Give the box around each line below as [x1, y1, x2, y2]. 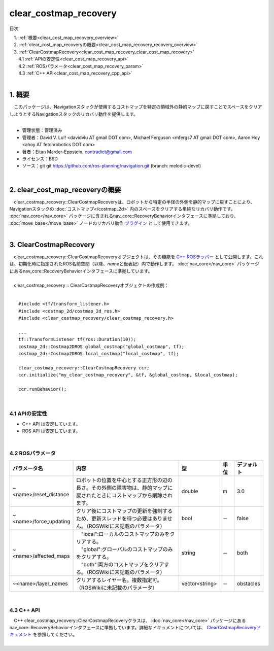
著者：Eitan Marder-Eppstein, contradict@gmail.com [22, 149, 132, 155]
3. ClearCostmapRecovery [9, 240, 95, 249]
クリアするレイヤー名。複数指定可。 [76, 576, 162, 584]
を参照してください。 [32, 632, 78, 638]
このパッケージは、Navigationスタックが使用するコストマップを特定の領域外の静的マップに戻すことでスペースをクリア [13, 104, 262, 110]
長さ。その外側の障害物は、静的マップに [76, 484, 173, 491]
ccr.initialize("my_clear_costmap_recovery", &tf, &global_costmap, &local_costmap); [18, 372, 238, 378]
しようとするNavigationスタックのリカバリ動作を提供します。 [9, 111, 138, 117]
